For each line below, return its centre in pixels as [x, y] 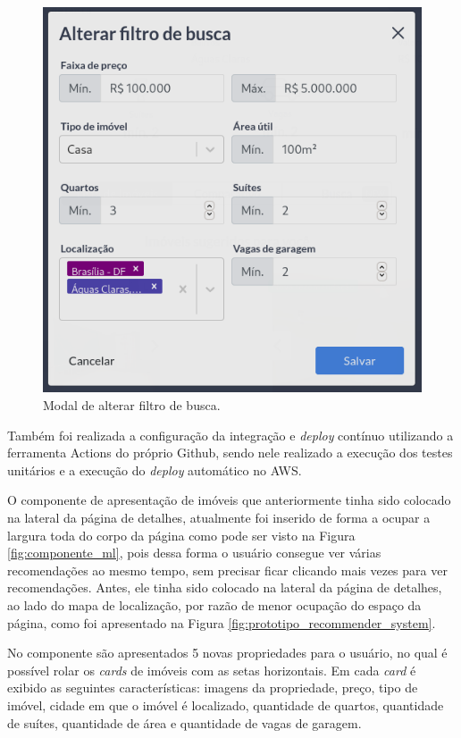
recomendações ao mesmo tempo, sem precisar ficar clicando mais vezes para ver [227, 570]
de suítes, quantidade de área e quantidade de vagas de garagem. [184, 722]
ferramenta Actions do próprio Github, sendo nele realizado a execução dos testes [230, 453]
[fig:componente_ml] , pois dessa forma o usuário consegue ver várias [194, 553]
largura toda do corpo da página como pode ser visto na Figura [181, 535]
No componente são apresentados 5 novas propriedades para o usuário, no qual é [227, 653]
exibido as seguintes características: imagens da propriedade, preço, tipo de [213, 688]
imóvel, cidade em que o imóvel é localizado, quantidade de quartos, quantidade [226, 704]
